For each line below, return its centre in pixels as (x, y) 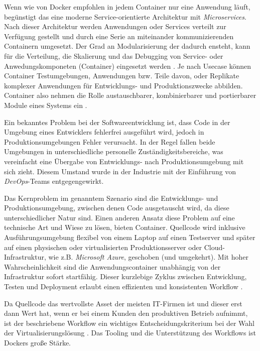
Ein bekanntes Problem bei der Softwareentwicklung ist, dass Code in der (117, 122)
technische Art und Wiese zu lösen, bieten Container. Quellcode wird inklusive (125, 227)
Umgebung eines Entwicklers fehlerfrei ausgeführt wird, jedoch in (104, 132)
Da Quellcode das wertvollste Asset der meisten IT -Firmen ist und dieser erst (123, 303)
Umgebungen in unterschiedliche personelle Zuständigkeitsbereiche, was (114, 151)
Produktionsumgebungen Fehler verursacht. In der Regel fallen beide (110, 141)
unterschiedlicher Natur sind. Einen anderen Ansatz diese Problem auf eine (119, 217)
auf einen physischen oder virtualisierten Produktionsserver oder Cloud (113, 247)
